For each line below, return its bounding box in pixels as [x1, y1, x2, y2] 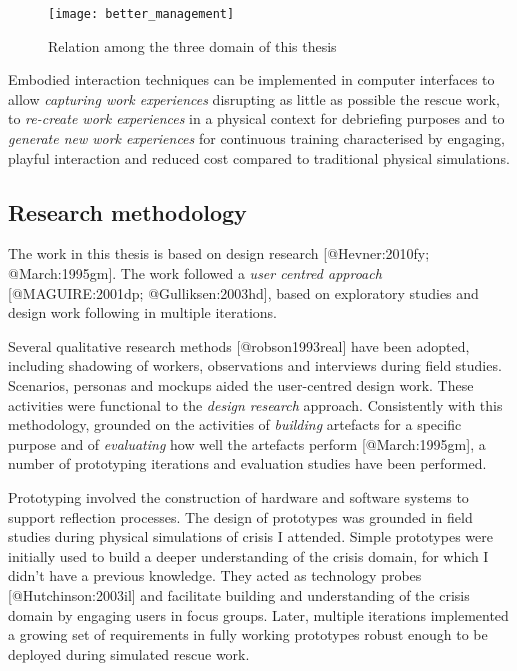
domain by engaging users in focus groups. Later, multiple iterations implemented [8, 604, 509, 625]
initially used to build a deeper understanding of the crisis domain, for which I [8, 545, 489, 566]
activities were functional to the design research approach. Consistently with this [8, 394, 503, 415]
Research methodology [8, 196, 247, 227]
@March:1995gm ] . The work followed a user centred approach [8, 263, 382, 284]
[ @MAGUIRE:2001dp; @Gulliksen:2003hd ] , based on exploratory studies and [8, 282, 479, 303]
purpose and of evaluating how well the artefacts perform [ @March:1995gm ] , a [8, 433, 486, 454]
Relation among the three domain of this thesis [48, 35, 337, 56]
